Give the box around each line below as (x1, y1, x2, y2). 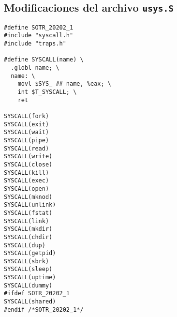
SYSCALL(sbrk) (4, 257, 49, 265)
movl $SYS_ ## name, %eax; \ (17, 80, 111, 88)
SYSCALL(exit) (4, 121, 49, 128)
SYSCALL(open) (4, 185, 49, 192)
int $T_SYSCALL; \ (17, 89, 77, 96)
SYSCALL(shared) (4, 298, 56, 305)
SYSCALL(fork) (4, 113, 49, 120)
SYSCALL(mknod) (4, 193, 53, 200)
